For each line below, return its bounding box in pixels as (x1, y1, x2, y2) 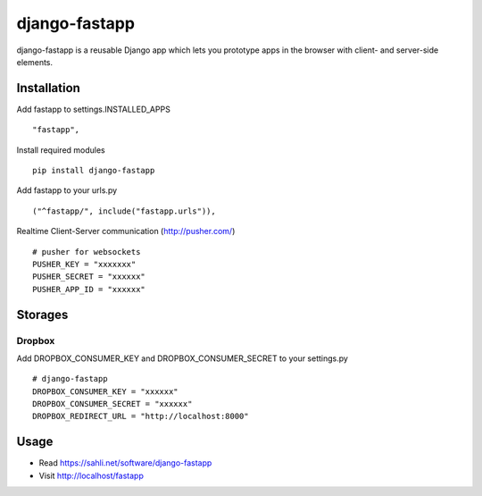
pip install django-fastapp (32, 165, 155, 176)
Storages (16, 307, 69, 322)
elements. (16, 56, 54, 67)
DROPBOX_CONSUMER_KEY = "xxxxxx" (32, 386, 179, 397)
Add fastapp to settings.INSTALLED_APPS (16, 104, 171, 114)
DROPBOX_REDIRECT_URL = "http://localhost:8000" (32, 411, 249, 422)
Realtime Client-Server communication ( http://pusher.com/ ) (16, 226, 236, 237)
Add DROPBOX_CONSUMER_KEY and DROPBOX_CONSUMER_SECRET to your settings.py (16, 353, 348, 364)
